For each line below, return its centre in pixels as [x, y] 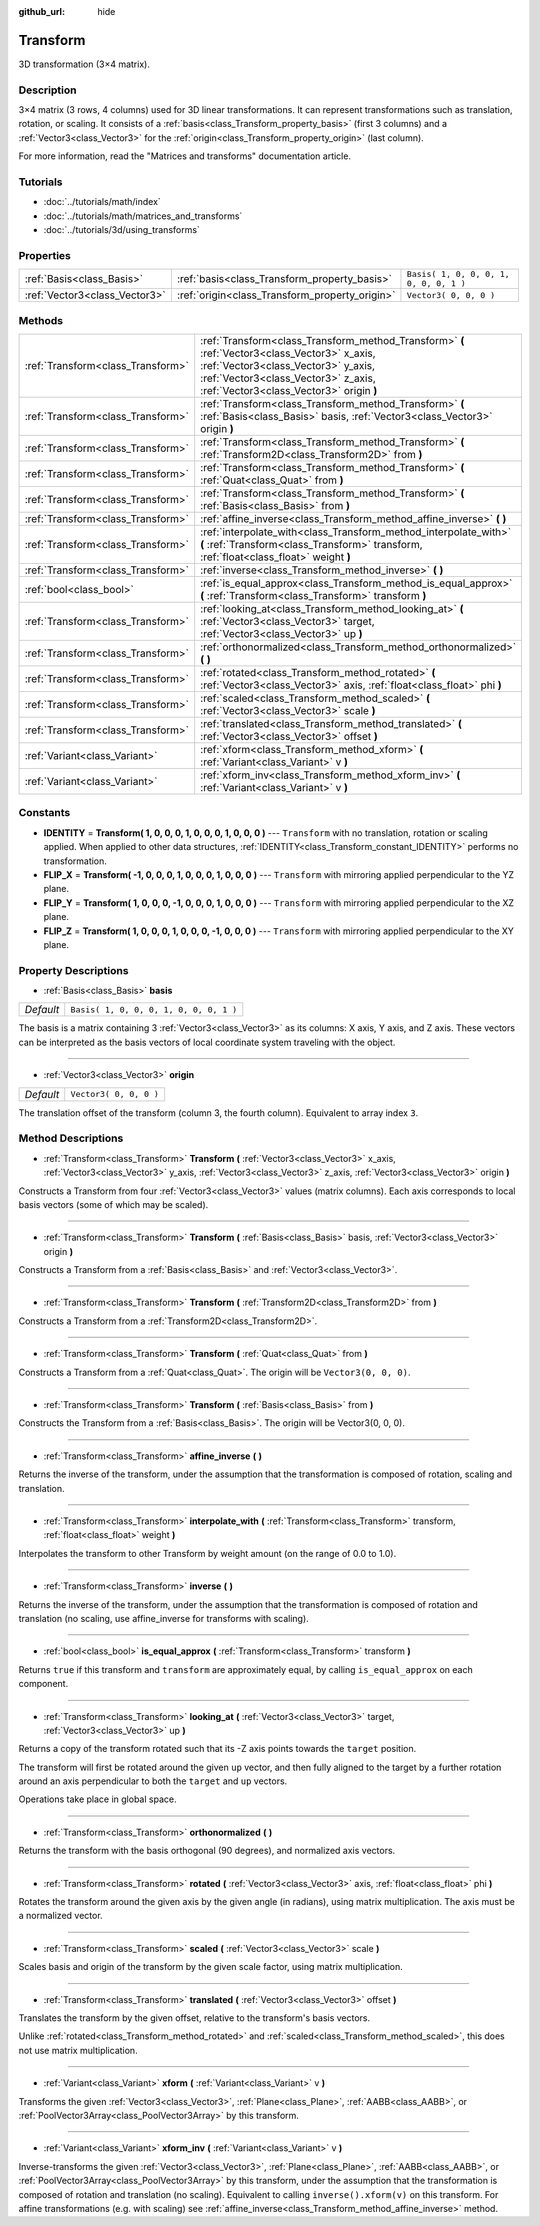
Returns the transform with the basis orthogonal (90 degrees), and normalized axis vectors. [207, 1851]
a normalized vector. [61, 1916]
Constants [44, 813]
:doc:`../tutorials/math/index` [102, 202]
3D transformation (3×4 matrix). [84, 64]
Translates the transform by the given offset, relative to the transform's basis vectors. [194, 2017]
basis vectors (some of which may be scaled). [113, 1204]
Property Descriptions [73, 970]
